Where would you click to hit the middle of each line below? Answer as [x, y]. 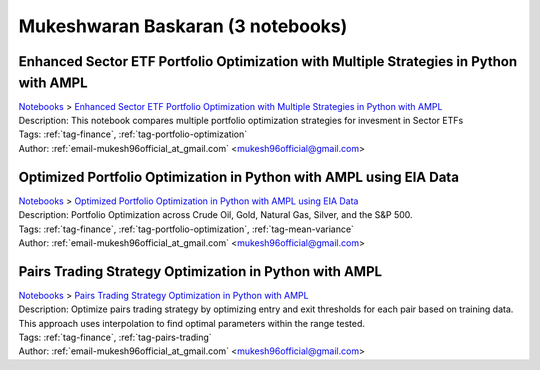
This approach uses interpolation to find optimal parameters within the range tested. [191, 323]
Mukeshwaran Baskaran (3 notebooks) [183, 26]
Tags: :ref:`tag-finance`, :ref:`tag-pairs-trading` [115, 337]
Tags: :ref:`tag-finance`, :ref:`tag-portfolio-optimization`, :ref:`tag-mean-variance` [186, 229]
